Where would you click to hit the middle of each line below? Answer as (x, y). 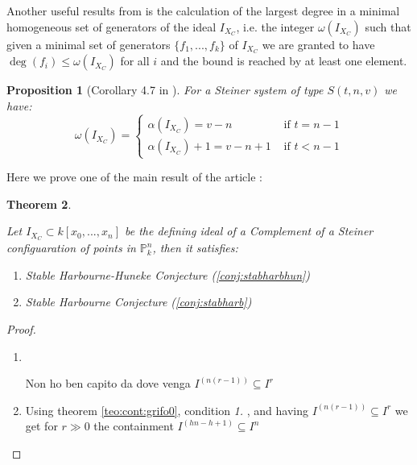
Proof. (21, 329)
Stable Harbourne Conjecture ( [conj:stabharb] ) (138, 302)
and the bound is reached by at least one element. (284, 61)
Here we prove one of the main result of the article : (134, 177)
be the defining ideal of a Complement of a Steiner (249, 231)
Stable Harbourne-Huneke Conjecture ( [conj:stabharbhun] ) (168, 274)
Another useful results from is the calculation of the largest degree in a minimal (203, 10)
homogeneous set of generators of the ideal (111, 26)
